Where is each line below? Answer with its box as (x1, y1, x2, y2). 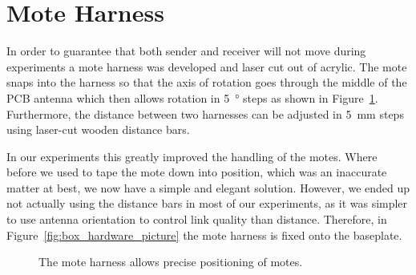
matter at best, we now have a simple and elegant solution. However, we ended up (6, 179, 410, 196)
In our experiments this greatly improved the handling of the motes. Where (6, 148, 378, 164)
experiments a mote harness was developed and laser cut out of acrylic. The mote (6, 58, 407, 75)
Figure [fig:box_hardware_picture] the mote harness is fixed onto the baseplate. (6, 226, 402, 243)
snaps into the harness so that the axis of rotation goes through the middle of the (6, 74, 407, 91)
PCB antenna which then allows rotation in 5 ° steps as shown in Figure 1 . (6, 89, 378, 106)
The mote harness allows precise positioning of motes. (38, 253, 303, 270)
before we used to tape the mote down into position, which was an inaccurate (6, 164, 387, 180)
